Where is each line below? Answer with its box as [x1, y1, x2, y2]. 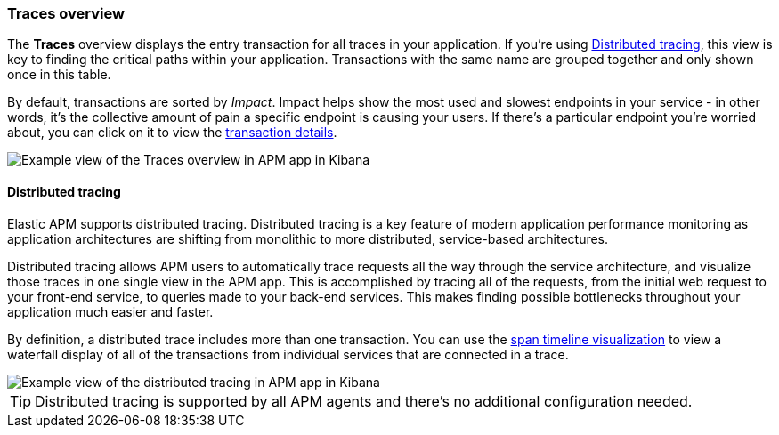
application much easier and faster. [7, 303, 214, 319]
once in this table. [7, 67, 111, 83]
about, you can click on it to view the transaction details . [7, 125, 337, 141]
